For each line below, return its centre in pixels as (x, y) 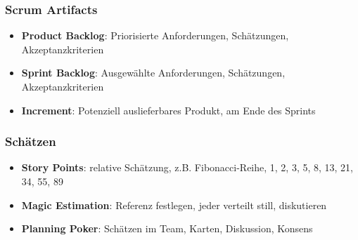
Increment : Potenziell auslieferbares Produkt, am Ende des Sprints (168, 110)
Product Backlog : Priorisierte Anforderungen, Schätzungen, (155, 35)
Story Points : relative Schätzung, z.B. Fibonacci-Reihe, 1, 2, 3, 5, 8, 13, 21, (187, 167)
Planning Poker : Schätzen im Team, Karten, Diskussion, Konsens (167, 228)
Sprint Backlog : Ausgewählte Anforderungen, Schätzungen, (153, 73)
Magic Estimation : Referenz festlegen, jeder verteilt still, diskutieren (174, 205)
